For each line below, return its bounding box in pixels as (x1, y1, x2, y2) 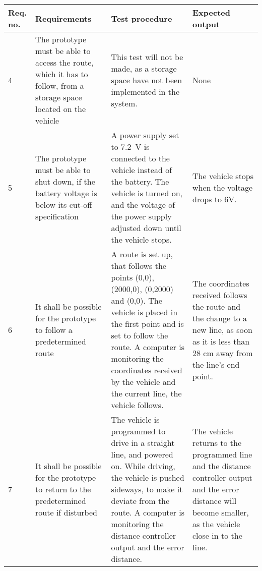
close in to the (192, 530, 242, 541)
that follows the (111, 260, 166, 271)
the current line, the (111, 387, 182, 399)
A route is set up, (111, 248, 173, 260)
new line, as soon (192, 323, 252, 335)
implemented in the (111, 85, 180, 97)
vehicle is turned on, (111, 187, 182, 199)
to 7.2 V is (111, 141, 150, 152)
